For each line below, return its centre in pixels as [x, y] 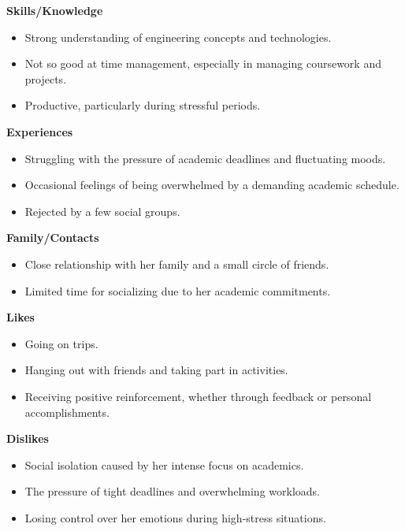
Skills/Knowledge [55, 10]
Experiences [40, 131]
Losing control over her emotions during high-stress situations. [175, 517]
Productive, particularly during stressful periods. [143, 105]
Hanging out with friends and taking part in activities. [156, 370]
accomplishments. [67, 412]
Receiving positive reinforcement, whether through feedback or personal [198, 396]
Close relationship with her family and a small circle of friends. [177, 264]
